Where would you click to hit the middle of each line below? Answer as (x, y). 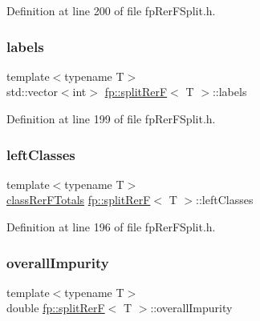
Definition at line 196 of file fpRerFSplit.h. (111, 227)
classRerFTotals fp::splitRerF (79, 200)
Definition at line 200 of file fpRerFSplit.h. (111, 10)
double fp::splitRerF (56, 308)
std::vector (32, 92)
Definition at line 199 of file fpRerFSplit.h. (111, 118)
